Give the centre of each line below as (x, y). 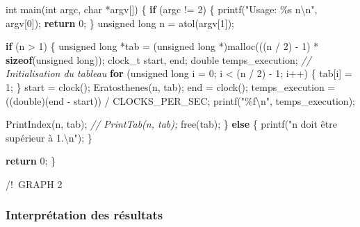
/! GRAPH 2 (34, 184)
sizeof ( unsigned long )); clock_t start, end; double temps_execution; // (158, 59)
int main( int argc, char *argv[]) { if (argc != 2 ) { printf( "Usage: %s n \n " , (162, 9)
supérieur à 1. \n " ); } (49, 137)
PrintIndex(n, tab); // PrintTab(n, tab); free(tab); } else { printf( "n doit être (171, 124)
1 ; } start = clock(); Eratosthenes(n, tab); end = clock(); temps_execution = (171, 86)
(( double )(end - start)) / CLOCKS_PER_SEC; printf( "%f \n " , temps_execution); (180, 100)
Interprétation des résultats (84, 215)
